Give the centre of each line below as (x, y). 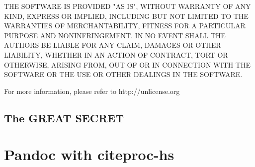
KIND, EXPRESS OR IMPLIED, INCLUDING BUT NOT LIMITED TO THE (126, 16)
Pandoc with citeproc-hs (89, 154)
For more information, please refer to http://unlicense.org (92, 91)
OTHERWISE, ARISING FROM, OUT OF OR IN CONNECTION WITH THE (127, 64)
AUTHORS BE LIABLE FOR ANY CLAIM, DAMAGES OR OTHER (113, 45)
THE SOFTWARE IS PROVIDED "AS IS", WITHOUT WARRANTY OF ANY (127, 6)
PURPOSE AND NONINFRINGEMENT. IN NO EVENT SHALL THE (115, 35)
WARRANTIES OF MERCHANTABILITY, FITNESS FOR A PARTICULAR (125, 26)
